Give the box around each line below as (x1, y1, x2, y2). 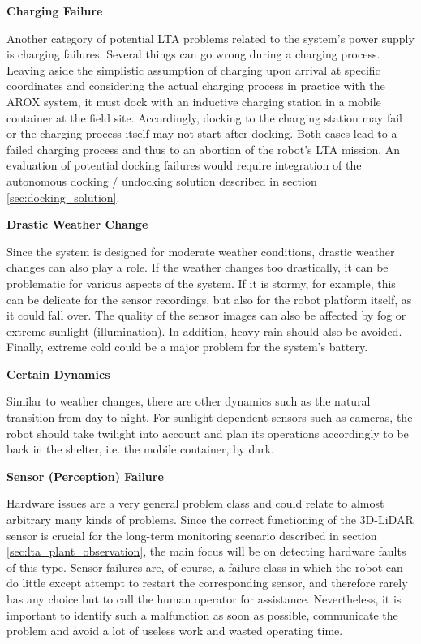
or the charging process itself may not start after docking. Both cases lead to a (6, 125, 397, 142)
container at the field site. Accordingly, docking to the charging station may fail (6, 109, 402, 126)
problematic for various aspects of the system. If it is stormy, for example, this (6, 274, 396, 291)
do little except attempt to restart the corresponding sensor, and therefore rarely (6, 574, 408, 591)
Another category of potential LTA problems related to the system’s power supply (6, 29, 415, 46)
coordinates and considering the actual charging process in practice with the (6, 77, 385, 94)
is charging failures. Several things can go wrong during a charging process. (6, 45, 380, 62)
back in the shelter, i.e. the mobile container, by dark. (6, 440, 274, 457)
